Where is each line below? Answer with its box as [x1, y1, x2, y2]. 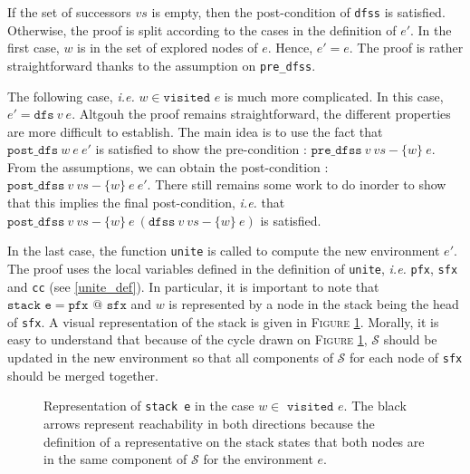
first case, [7, 38, 60, 57]
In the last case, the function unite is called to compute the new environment [7, 241, 440, 260]
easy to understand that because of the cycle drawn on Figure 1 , [7, 330, 368, 349]
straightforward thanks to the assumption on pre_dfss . [7, 55, 316, 74]
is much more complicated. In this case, [224, 86, 444, 105]
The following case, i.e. [7, 86, 135, 105]
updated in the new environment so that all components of [7, 348, 333, 367]
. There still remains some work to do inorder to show [147, 175, 446, 194]
